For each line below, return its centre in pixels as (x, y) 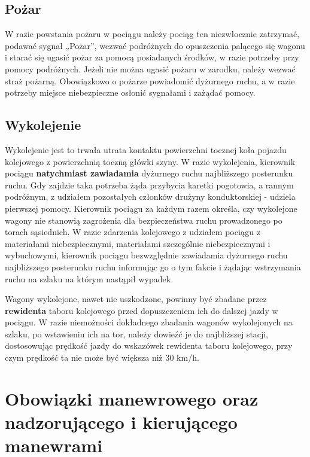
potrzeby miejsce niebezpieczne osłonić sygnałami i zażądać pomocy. (130, 92)
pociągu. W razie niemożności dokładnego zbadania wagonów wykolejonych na (149, 322)
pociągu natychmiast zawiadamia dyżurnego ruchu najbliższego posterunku (149, 173)
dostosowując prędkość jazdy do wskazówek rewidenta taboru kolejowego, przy (149, 345)
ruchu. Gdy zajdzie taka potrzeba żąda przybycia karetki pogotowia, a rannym (149, 185)
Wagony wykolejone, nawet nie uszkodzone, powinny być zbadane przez (136, 299)
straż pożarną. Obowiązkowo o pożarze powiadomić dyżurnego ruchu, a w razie (150, 80)
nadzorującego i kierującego (121, 422)
